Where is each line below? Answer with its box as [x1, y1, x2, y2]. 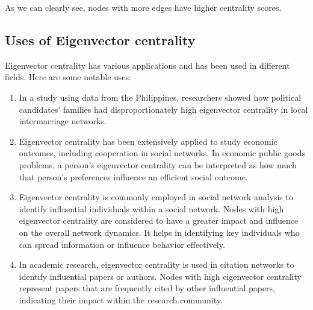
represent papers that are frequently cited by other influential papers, [19, 282, 276, 294]
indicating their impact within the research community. [19, 293, 223, 306]
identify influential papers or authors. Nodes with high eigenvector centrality [19, 270, 302, 282]
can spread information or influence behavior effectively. [19, 238, 225, 250]
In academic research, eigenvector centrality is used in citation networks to [19, 258, 294, 271]
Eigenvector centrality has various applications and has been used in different [5, 59, 290, 71]
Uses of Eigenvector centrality [5, 30, 196, 49]
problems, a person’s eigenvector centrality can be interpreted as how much [19, 158, 297, 171]
